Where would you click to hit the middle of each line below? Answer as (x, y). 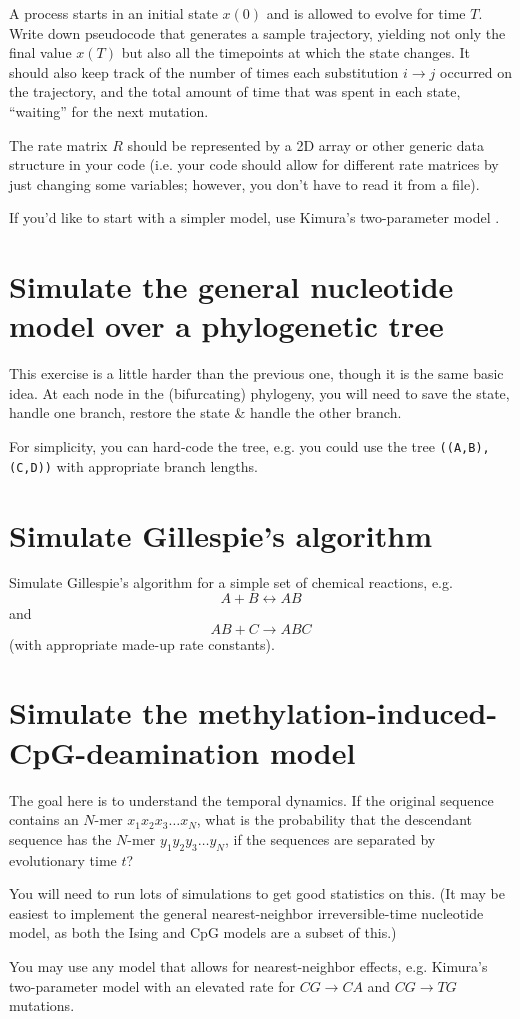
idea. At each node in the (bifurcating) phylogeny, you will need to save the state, (259, 392)
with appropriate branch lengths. (157, 465)
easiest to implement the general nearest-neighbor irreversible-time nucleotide (246, 912)
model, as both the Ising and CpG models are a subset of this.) (203, 932)
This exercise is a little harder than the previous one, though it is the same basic (256, 373)
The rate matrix (58, 144)
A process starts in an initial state (113, 13)
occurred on (476, 71)
